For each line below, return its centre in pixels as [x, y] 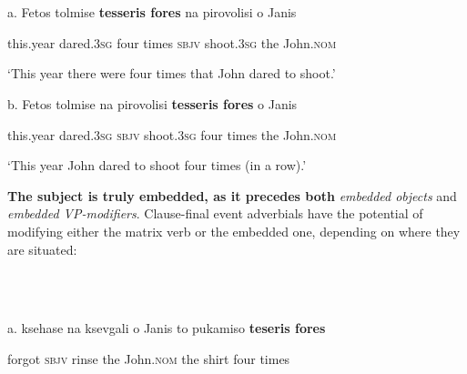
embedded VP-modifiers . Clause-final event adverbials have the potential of [215, 213]
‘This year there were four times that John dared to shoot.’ [172, 73]
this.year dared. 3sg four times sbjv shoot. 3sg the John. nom [172, 42]
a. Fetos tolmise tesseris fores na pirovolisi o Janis [152, 12]
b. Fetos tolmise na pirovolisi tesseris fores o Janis [152, 103]
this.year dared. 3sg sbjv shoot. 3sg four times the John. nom [172, 134]
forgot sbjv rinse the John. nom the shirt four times [149, 358]
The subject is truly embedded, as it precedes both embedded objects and [232, 195]
